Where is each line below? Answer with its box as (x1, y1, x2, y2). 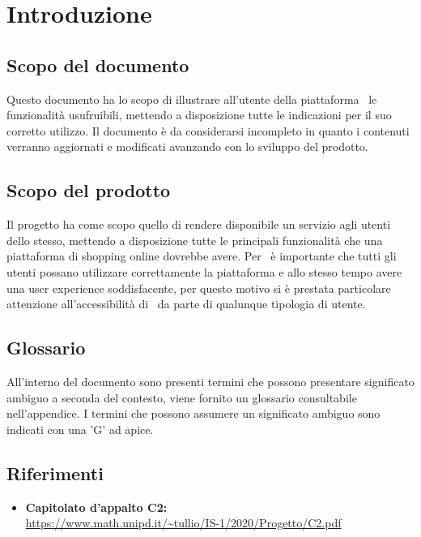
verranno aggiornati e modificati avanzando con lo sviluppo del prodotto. (6, 138, 368, 155)
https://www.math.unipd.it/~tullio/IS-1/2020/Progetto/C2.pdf (25, 514, 342, 531)
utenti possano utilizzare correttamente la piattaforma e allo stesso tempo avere (6, 263, 402, 280)
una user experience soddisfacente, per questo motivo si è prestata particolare (6, 279, 391, 296)
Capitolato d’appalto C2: (25, 498, 168, 515)
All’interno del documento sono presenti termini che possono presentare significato (6, 372, 415, 389)
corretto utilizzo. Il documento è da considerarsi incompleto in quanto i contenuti (6, 122, 410, 139)
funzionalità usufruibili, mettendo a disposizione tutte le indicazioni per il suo (6, 106, 392, 123)
